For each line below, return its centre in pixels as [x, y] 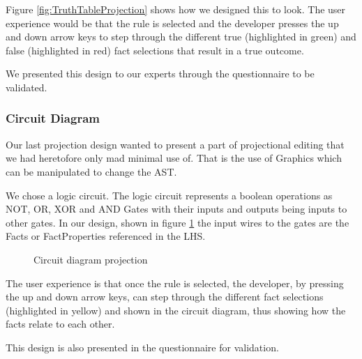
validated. [27, 87]
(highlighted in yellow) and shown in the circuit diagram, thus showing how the [176, 310]
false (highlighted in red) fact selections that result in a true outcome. [155, 50]
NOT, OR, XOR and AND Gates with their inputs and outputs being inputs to [176, 209]
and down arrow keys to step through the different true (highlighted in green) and [181, 37]
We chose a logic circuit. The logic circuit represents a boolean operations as [169, 195]
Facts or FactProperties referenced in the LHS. [106, 236]
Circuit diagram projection [91, 259]
